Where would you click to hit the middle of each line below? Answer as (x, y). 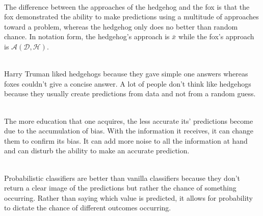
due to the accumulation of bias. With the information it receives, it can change (129, 131)
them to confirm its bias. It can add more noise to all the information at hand (126, 140)
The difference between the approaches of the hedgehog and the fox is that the (127, 6)
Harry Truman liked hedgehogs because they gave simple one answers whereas (126, 74)
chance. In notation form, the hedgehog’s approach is (87, 36)
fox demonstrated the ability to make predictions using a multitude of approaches (131, 17)
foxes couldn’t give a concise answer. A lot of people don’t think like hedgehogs (128, 83)
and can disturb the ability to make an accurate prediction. (97, 151)
